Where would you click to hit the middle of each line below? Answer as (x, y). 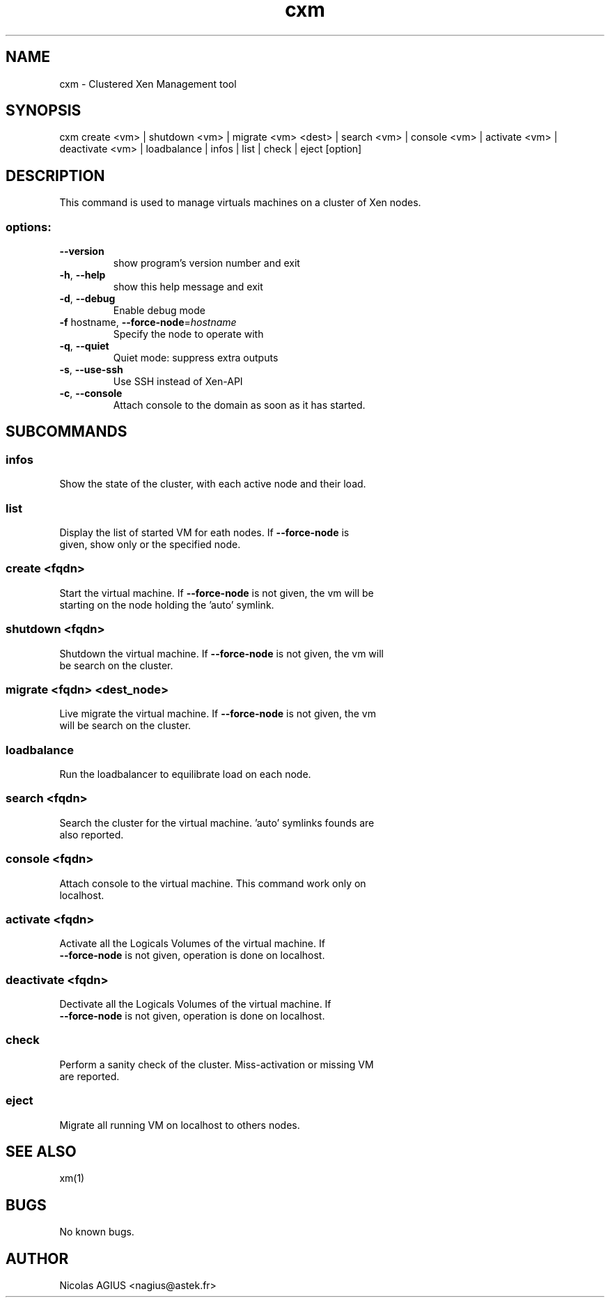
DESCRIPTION (55, 175)
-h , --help (83, 275)
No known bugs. (97, 1232)
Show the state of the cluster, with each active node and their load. (213, 484)
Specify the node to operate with (188, 334)
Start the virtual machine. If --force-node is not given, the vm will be (217, 593)
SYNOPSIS (44, 111)
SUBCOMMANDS (67, 432)
